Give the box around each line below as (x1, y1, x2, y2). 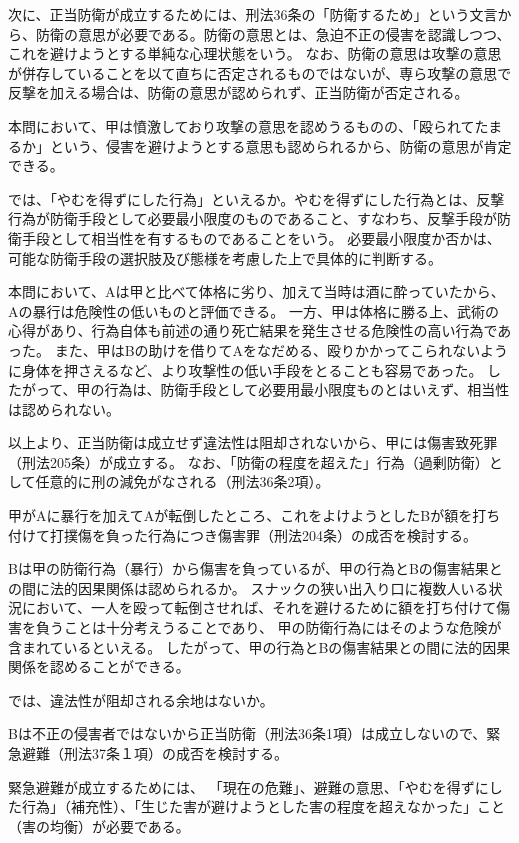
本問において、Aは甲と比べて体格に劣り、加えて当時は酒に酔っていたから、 (8, 281, 505, 302)
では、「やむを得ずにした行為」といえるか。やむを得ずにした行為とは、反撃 (8, 188, 505, 209)
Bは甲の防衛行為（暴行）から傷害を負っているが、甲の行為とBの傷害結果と (8, 558, 503, 579)
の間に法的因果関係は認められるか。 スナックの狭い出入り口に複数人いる (8, 577, 489, 598)
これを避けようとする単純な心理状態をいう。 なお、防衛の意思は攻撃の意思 (8, 43, 502, 64)
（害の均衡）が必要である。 (8, 815, 190, 836)
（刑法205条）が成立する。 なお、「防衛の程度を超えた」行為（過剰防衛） (8, 451, 489, 472)
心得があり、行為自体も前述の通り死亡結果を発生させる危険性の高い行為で (8, 320, 498, 341)
